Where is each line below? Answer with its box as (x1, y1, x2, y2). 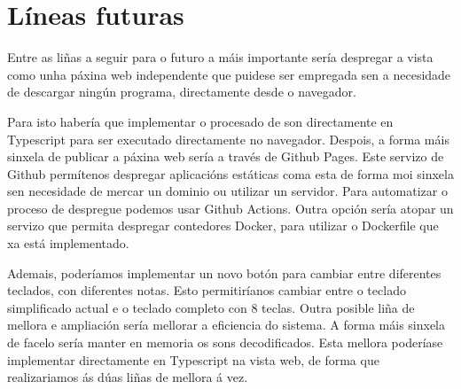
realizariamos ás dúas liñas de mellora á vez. (7, 368, 248, 386)
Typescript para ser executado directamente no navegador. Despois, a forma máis (7, 129, 449, 148)
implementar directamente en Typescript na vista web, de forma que (7, 350, 379, 369)
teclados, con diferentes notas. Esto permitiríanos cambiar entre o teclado (7, 281, 406, 300)
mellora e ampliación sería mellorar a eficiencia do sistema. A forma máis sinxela (7, 315, 446, 334)
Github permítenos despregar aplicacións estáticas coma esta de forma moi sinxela (7, 164, 454, 183)
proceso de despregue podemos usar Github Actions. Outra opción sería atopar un (7, 198, 454, 217)
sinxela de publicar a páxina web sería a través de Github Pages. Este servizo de (7, 147, 444, 166)
